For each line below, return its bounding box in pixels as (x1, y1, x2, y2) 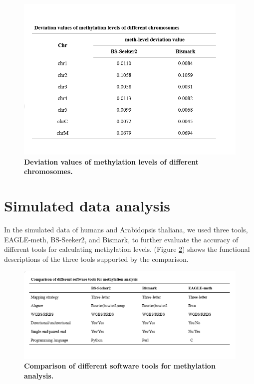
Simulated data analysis (4, 195, 171, 216)
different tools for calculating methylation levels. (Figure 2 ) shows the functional (4, 244, 250, 254)
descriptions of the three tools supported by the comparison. (4, 253, 189, 264)
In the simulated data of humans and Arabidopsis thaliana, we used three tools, (4, 224, 248, 235)
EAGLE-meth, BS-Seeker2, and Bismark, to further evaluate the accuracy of (4, 234, 239, 244)
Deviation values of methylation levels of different (24, 156, 199, 167)
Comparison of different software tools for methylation (24, 361, 216, 371)
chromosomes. (24, 166, 73, 177)
